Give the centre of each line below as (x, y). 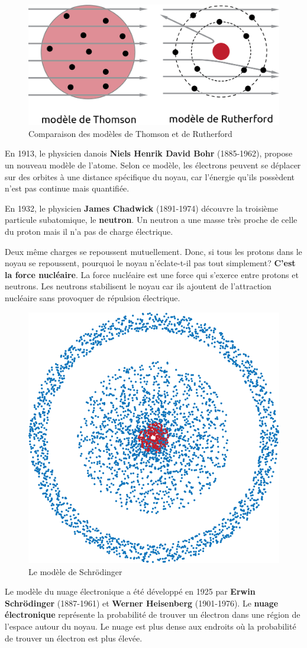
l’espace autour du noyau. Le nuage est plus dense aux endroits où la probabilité (151, 626)
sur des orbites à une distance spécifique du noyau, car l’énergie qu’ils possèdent (150, 176)
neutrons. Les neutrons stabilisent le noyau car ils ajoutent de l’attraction (138, 286)
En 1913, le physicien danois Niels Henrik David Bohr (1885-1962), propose (149, 153)
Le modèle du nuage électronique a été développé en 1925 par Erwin (130, 591)
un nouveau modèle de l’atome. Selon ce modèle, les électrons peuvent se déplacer (153, 165)
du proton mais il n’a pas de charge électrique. (89, 232)
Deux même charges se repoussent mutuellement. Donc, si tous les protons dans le (153, 251)
